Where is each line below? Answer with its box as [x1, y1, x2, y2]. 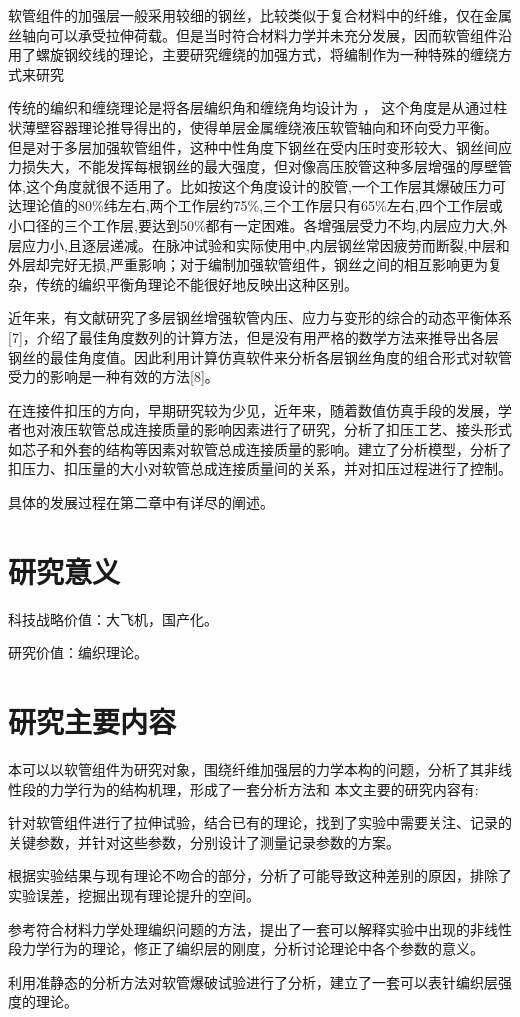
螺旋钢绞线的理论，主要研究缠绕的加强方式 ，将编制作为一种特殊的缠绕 [35, 44, 498, 65]
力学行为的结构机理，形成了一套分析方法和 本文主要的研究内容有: [49, 778, 479, 799]
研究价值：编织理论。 [8, 642, 148, 663]
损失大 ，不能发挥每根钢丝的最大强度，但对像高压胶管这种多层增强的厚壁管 [21, 156, 512, 177]
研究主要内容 [8, 701, 177, 742]
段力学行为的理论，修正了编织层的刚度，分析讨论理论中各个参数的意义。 [8, 938, 484, 959]
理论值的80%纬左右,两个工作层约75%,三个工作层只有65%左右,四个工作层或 [21, 195, 503, 216]
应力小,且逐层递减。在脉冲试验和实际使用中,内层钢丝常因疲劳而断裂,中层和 [21, 234, 510, 255]
